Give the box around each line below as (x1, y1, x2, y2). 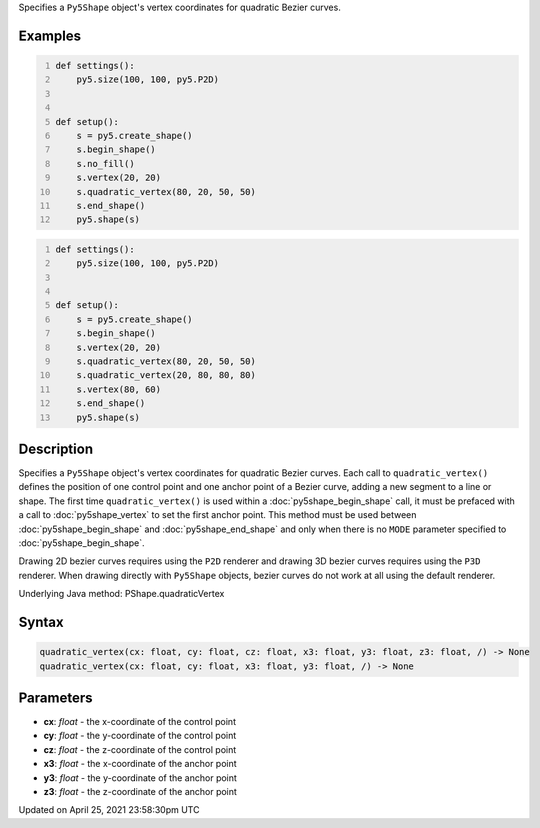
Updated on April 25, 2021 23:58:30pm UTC (18, 804, 200, 816)
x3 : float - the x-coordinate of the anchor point (43, 758, 237, 770)
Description (18, 440, 94, 457)
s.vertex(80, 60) (76, 383, 162, 395)
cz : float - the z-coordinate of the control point (43, 743, 237, 755)
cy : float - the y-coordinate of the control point (43, 730, 237, 742)
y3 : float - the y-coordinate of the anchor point (43, 771, 237, 784)
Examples (18, 27, 82, 44)
